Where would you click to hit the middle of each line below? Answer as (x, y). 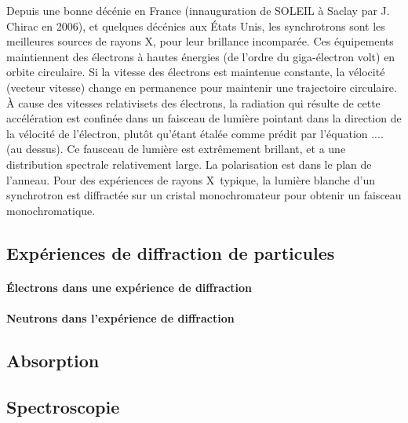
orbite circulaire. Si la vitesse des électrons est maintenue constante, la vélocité (196, 72)
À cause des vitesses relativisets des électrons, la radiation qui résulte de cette (193, 102)
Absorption (53, 360)
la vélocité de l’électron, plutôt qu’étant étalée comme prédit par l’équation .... (195, 133)
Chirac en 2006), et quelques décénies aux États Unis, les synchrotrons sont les (196, 26)
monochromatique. (51, 210)
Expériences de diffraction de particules (171, 252)
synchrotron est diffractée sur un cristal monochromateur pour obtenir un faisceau (204, 195)
